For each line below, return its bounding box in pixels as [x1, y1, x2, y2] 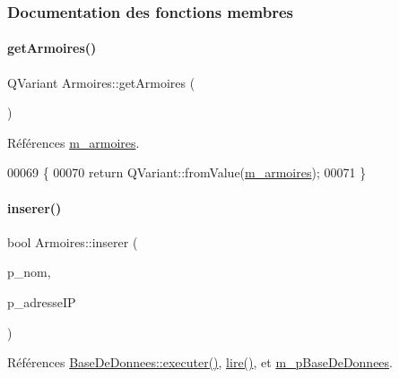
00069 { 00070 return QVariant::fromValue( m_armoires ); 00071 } [7, 163, 367, 182]
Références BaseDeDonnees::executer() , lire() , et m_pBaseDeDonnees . [7, 353, 394, 372]
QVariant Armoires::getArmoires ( [7, 73, 195, 91]
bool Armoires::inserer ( [7, 232, 138, 251]
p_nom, [7, 262, 51, 281]
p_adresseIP [7, 293, 76, 311]
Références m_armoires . [7, 133, 140, 151]
